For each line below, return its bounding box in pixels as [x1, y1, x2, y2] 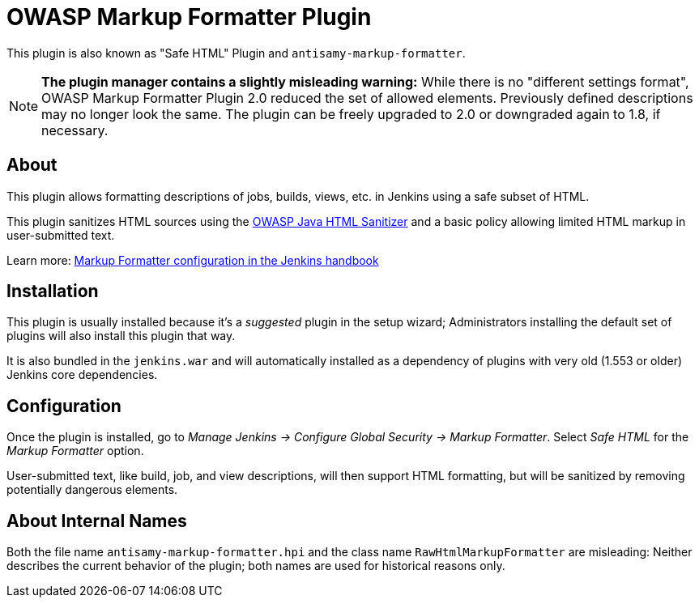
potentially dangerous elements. [6, 483, 178, 497]
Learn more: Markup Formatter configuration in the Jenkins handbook [6, 253, 379, 267]
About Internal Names [6, 510, 187, 531]
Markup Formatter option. [6, 444, 144, 458]
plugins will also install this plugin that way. [6, 329, 236, 343]
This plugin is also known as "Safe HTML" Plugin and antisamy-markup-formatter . [6, 45, 466, 60]
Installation [6, 281, 99, 302]
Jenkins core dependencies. [6, 368, 158, 382]
